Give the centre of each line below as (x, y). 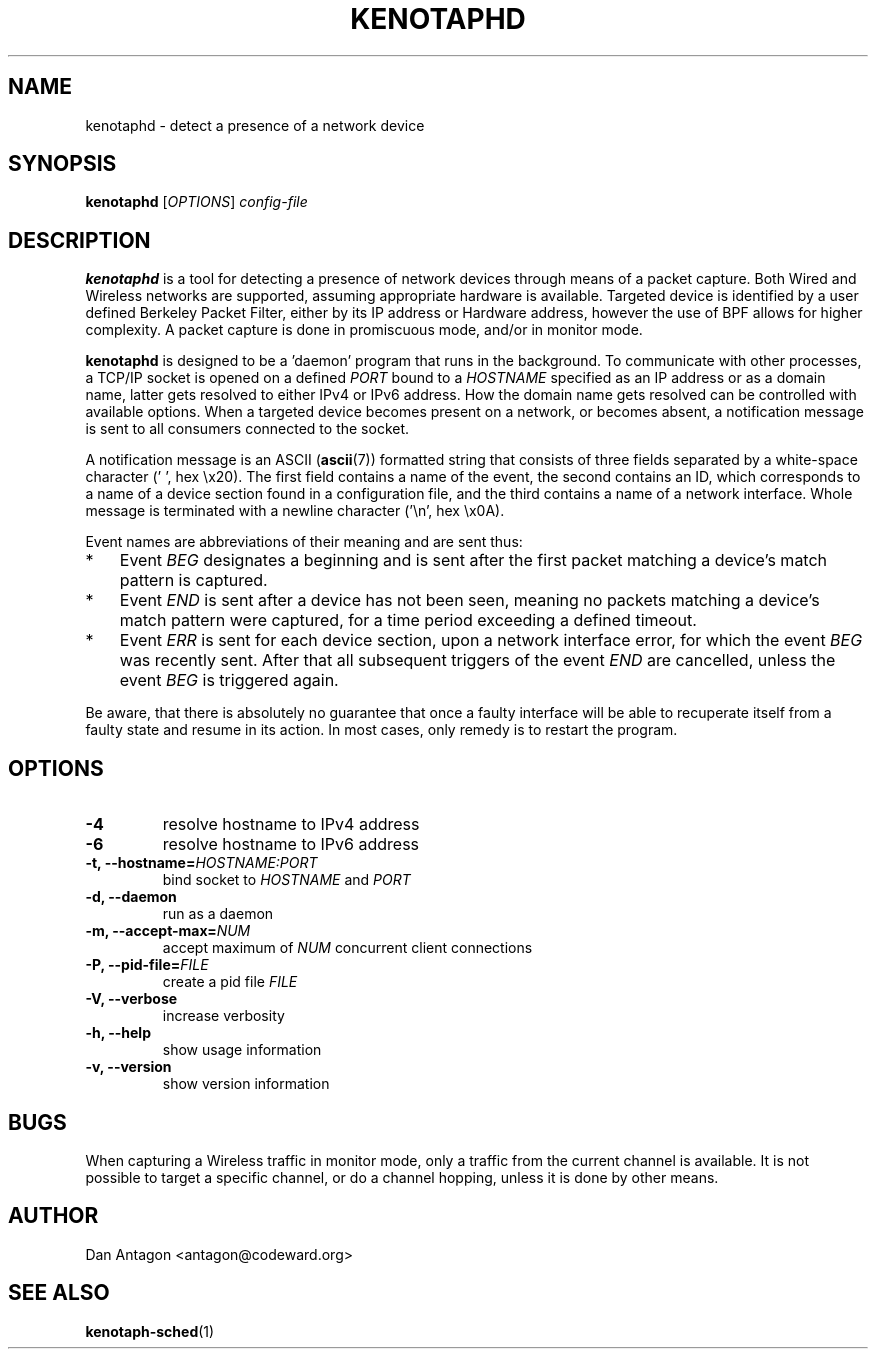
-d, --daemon (131, 897)
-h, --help (118, 1033)
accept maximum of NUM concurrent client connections (347, 948)
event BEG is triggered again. (229, 680)
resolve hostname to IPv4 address (291, 824)
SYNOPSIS (62, 164)
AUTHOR (53, 1216)
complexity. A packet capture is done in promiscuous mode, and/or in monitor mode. (364, 330)
